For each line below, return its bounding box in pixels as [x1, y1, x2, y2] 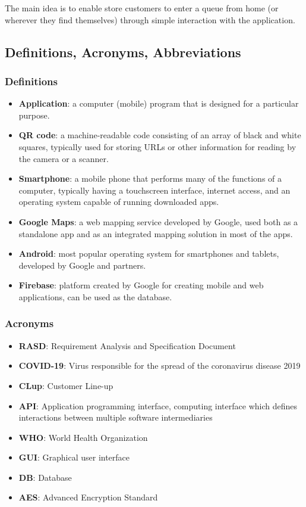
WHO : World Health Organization [18, 431, 148, 443]
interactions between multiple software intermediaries [18, 411, 213, 424]
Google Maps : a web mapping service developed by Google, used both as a [18, 215, 298, 228]
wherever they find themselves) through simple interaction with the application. [5, 13, 295, 26]
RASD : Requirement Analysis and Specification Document [18, 339, 236, 352]
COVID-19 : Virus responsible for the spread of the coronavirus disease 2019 [18, 359, 301, 372]
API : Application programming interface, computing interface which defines [18, 399, 298, 412]
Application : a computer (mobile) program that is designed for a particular [18, 97, 299, 110]
